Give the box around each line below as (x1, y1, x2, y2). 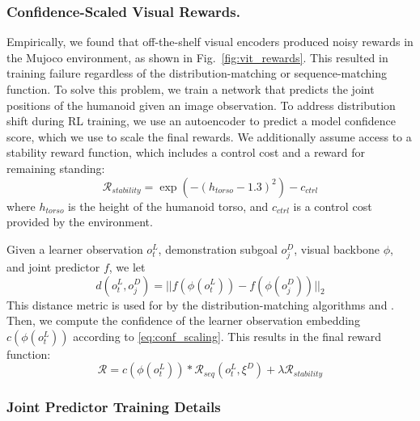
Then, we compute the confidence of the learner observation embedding (6, 312, 360, 329)
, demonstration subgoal (158, 240, 278, 257)
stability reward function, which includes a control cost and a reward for (6, 144, 366, 161)
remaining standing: (6, 159, 105, 176)
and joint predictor (6, 258, 100, 275)
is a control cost (293, 197, 372, 214)
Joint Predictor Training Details (6, 397, 221, 417)
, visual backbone (294, 240, 380, 257)
